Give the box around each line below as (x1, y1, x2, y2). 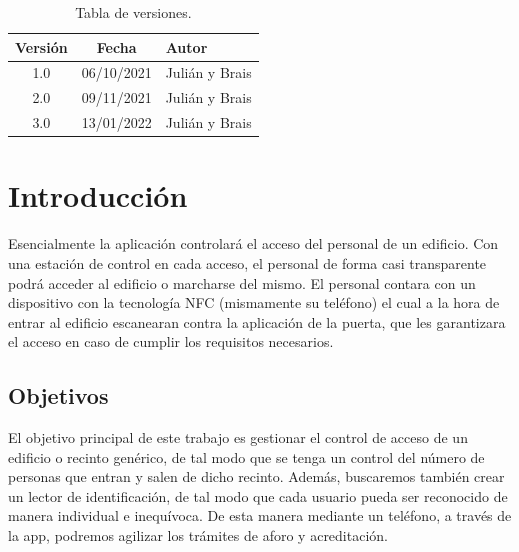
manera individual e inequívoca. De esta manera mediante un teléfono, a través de (8, 505, 512, 526)
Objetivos (8, 380, 109, 411)
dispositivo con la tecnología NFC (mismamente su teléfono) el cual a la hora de (8, 292, 500, 313)
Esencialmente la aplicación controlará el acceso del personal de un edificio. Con (8, 233, 499, 254)
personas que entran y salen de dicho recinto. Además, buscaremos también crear (8, 466, 505, 487)
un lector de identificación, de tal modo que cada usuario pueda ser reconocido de (8, 485, 508, 506)
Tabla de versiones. (75, 2, 192, 22)
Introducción (8, 175, 188, 216)
